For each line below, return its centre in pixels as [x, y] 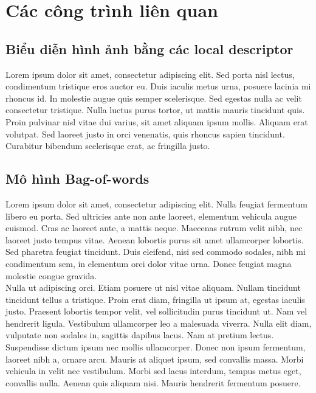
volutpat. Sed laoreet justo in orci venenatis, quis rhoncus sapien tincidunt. [145, 134]
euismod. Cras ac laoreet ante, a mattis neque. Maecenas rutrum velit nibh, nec [154, 228]
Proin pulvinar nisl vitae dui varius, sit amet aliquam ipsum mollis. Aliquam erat [157, 121]
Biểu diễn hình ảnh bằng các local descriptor [149, 48]
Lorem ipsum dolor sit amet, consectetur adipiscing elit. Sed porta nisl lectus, [150, 74]
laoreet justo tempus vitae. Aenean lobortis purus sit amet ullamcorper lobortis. [155, 239]
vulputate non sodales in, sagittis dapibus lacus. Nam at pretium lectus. [140, 335]
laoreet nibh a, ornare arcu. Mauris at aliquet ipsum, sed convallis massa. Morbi [155, 359]
